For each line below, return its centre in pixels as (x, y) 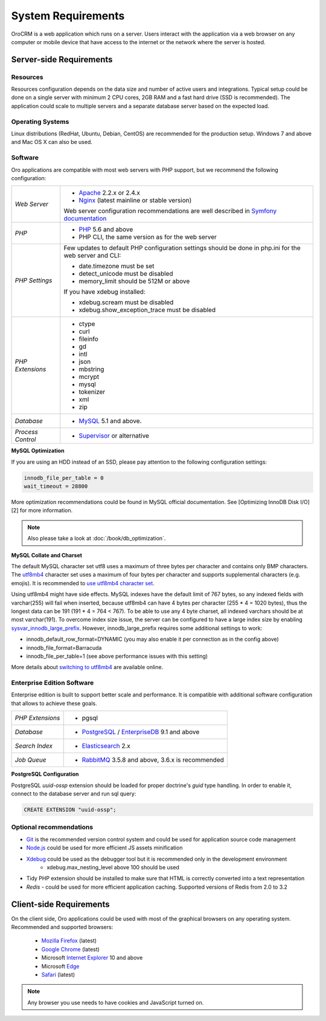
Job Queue (30, 760)
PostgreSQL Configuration (45, 774)
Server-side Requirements (62, 60)
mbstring (91, 369)
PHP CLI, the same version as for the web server (148, 237)
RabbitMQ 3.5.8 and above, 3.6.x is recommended (153, 760)
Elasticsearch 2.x (106, 746)
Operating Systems (40, 122)
